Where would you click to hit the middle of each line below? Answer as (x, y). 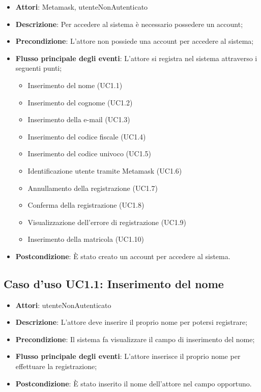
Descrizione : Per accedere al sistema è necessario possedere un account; (129, 24)
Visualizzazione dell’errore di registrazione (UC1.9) (107, 222)
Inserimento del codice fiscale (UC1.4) (87, 136)
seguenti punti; (39, 68)
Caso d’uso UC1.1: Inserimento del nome (114, 283)
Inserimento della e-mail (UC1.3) (79, 119)
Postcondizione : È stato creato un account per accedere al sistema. (123, 256)
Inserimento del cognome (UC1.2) (80, 102)
